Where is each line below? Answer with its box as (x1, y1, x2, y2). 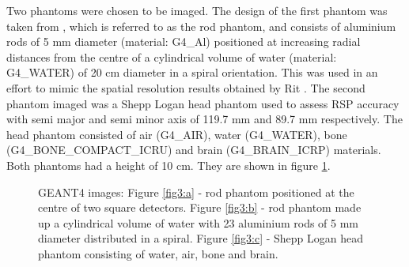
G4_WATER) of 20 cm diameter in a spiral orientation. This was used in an (6, 64, 378, 81)
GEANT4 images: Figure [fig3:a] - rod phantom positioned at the (38, 183, 354, 200)
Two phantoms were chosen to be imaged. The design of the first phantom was (6, 2, 388, 18)
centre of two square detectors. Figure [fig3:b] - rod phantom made (38, 199, 362, 216)
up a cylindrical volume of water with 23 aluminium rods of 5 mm (38, 214, 359, 231)
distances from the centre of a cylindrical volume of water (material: (6, 48, 337, 65)
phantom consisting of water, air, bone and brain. (38, 245, 278, 261)
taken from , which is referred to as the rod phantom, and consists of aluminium (6, 17, 396, 34)
